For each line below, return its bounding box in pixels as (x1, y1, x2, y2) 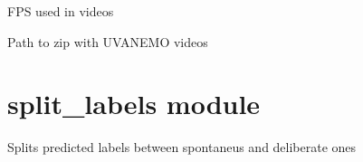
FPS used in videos (7, 2, 114, 20)
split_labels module (7, 85, 261, 122)
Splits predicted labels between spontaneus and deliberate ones (7, 138, 357, 157)
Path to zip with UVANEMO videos (7, 32, 208, 51)
